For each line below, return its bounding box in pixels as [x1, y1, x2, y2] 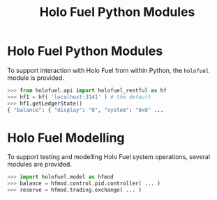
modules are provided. [7, 160, 72, 169]
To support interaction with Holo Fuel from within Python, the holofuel [7, 66, 209, 74]
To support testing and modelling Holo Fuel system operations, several [7, 153, 211, 161]
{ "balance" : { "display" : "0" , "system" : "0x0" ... [7, 106, 164, 113]
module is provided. [7, 74, 65, 82]
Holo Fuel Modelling [7, 130, 125, 146]
